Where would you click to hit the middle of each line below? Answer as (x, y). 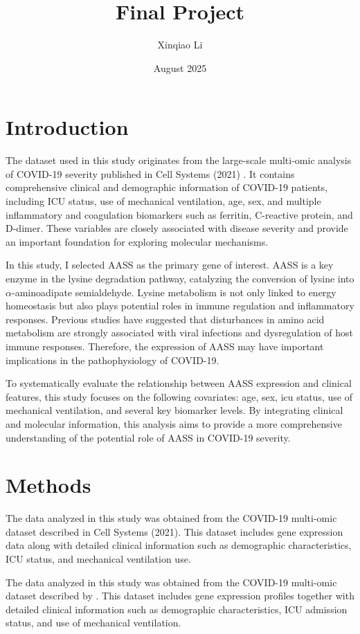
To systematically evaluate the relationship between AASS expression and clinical (179, 383)
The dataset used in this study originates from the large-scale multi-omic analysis (179, 160)
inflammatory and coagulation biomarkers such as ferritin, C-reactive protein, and (179, 214)
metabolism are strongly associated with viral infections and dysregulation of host (179, 333)
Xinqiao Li (180, 45)
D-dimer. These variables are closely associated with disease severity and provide (177, 228)
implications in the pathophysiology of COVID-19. (112, 360)
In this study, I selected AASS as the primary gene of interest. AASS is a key (170, 265)
